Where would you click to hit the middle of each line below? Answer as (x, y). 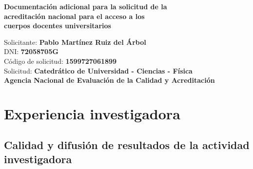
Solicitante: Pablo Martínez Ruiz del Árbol (75, 42)
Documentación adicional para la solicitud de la (86, 6)
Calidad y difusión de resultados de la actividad (127, 144)
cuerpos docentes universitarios (58, 26)
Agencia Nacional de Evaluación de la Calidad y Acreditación (109, 80)
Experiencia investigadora (92, 113)
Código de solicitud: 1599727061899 (60, 61)
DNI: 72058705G (31, 51)
